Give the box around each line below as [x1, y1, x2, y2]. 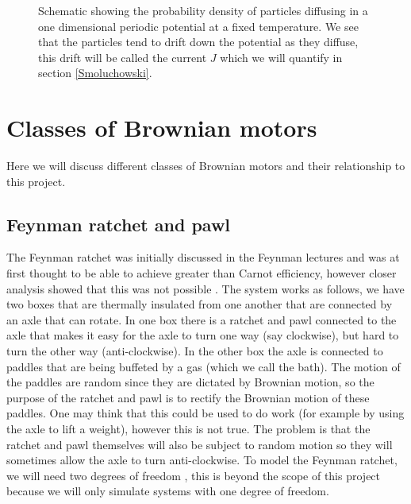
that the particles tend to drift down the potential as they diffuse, [38, 33, 359, 50]
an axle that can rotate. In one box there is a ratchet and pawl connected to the [6, 311, 397, 328]
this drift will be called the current [38, 48, 207, 65]
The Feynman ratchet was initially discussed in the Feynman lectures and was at [6, 249, 400, 266]
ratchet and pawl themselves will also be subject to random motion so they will [6, 436, 393, 452]
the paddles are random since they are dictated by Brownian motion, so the [6, 374, 375, 390]
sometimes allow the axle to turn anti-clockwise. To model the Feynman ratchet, [6, 452, 398, 468]
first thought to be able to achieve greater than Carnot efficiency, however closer [6, 265, 397, 281]
